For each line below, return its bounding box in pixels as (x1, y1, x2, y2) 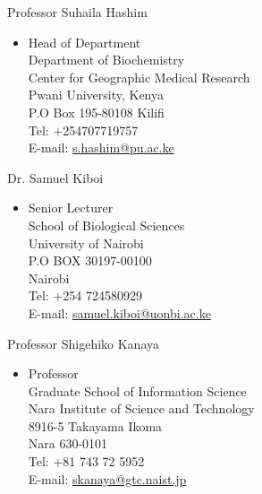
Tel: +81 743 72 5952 (28, 452, 145, 471)
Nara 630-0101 (28, 434, 108, 453)
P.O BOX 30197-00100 (28, 251, 152, 270)
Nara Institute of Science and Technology (28, 399, 255, 418)
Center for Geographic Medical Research (28, 67, 250, 86)
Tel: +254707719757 (28, 120, 139, 139)
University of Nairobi (28, 233, 144, 252)
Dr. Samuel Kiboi (7, 168, 104, 186)
